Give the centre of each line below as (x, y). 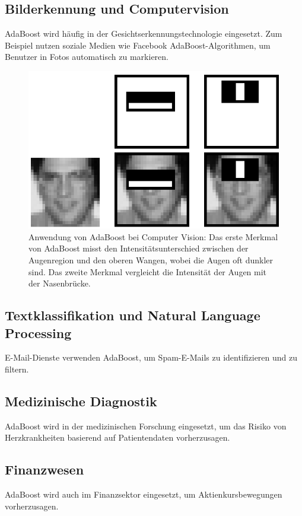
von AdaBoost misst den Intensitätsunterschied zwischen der (139, 248)
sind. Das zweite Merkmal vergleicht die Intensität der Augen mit (148, 271)
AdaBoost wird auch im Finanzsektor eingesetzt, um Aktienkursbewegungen (144, 494)
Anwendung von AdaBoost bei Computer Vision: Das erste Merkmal (153, 236)
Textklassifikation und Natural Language (133, 315)
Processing (38, 332)
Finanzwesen (44, 469)
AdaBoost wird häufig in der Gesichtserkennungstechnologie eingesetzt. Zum (144, 34)
